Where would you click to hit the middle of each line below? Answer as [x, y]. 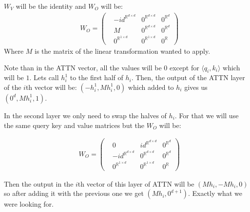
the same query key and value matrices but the [74, 125]
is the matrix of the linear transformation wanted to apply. [123, 51]
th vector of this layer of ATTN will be [136, 183]
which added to [151, 87]
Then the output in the [39, 183]
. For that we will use [207, 115]
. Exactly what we [215, 193]
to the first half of [96, 77]
